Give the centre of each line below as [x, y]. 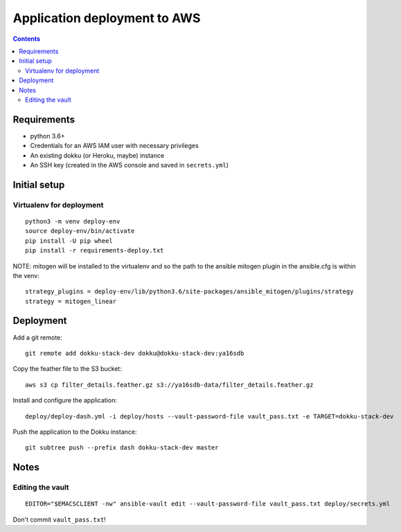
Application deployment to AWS [107, 18]
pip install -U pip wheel [69, 241]
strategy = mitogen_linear [71, 301]
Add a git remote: [37, 337]
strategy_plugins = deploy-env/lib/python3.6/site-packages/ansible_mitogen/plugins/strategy [189, 292]
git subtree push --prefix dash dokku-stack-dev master [122, 448]
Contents [27, 39]
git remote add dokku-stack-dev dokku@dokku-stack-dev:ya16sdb [135, 353]
